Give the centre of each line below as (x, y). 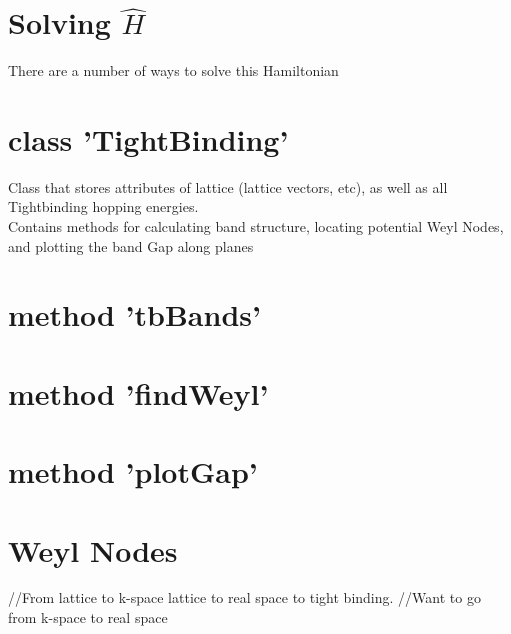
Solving (59, 22)
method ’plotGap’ (133, 471)
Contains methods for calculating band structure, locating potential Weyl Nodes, (256, 226)
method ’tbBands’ (134, 314)
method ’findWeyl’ (138, 392)
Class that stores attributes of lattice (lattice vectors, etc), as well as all (228, 186)
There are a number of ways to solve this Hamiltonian (173, 70)
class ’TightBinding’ (148, 138)
